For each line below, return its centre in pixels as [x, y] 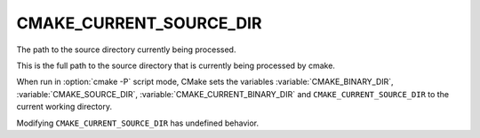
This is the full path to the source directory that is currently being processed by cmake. [176, 65]
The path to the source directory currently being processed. [126, 50]
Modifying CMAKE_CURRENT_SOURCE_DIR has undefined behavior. [138, 123]
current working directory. [64, 107]
